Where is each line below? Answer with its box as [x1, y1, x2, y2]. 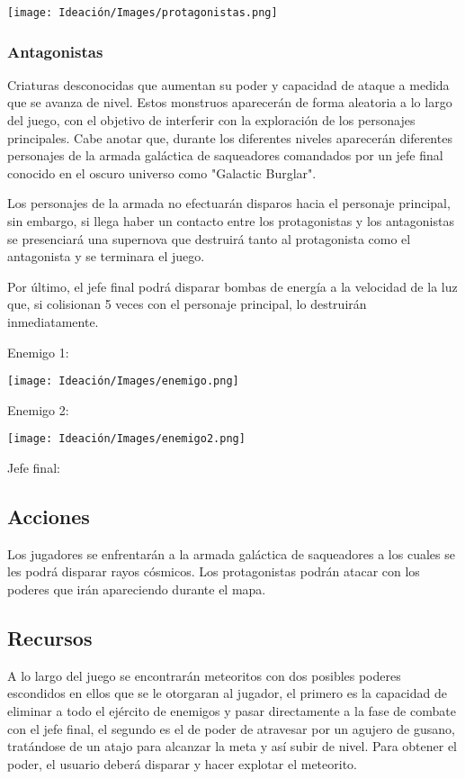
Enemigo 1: [7, 342, 69, 361]
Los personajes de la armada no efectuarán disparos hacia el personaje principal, [7, 194, 451, 213]
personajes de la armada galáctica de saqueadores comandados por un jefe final [7, 146, 443, 165]
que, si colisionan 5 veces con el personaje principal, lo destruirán [7, 294, 367, 313]
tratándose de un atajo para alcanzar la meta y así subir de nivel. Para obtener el [7, 737, 457, 756]
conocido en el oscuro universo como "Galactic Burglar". [7, 163, 317, 182]
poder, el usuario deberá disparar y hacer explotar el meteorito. [7, 754, 357, 773]
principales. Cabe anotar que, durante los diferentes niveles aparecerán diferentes [7, 128, 452, 147]
